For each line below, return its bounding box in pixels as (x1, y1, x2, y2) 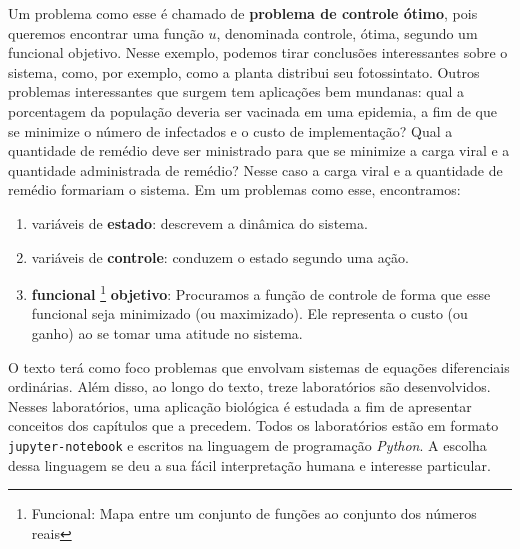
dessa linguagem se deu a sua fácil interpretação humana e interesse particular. (8, 454, 491, 475)
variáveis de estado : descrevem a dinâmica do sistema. (31, 212, 368, 233)
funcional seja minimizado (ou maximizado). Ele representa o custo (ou (31, 303, 468, 324)
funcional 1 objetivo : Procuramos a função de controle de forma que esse (31, 281, 491, 304)
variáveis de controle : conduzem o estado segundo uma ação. (31, 246, 409, 267)
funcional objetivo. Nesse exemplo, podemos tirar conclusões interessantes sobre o (8, 42, 508, 63)
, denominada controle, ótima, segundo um (216, 22, 478, 43)
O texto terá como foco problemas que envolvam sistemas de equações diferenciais (8, 356, 510, 377)
